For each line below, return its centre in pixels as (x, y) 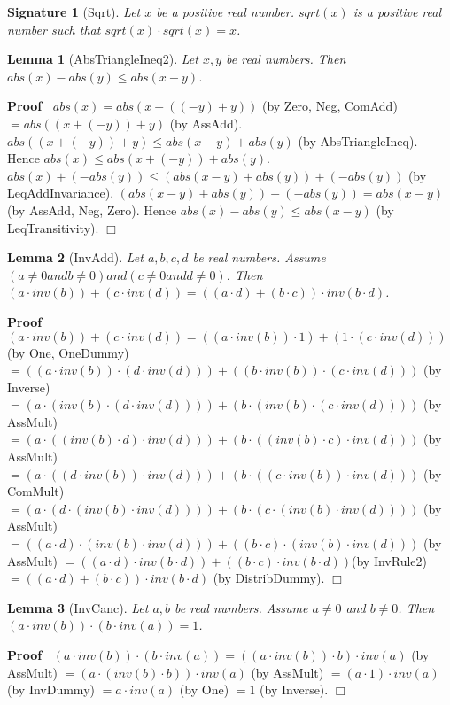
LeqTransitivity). (53, 227)
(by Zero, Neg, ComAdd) (330, 106)
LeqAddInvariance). (61, 193)
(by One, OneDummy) (68, 352)
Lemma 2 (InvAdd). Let (75, 257)
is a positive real (397, 12)
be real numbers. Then (286, 59)
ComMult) (36, 491)
